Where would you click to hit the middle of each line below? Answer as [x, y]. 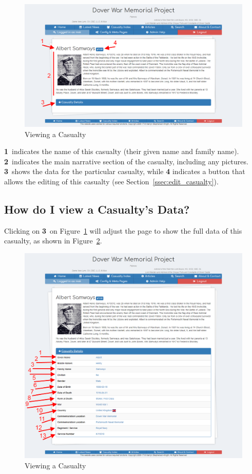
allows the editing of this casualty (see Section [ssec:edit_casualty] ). [111, 181]
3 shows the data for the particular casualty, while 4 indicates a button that [125, 171]
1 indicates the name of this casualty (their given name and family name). [122, 151]
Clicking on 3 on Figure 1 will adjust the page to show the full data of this [123, 230]
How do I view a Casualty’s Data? [97, 209]
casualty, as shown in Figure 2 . [53, 241]
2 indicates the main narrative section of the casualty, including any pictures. [126, 161]
